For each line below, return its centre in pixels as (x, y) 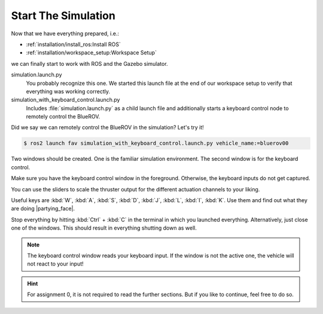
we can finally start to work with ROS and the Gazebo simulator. (89, 63)
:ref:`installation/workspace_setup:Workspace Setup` (91, 53)
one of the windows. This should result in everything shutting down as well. (104, 228)
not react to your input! (55, 264)
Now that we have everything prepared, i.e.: (65, 33)
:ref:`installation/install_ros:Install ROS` (73, 44)
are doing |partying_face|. (43, 209)
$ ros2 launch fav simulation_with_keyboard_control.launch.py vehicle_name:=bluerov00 (156, 143)
